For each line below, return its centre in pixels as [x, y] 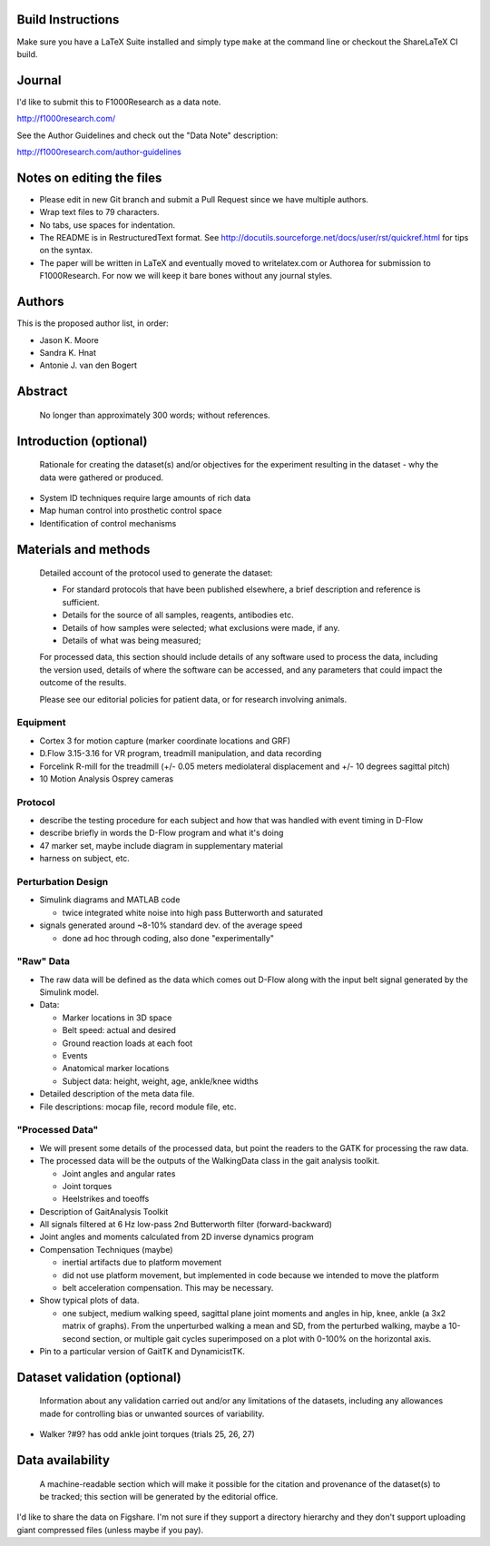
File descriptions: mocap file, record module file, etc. [138, 1107]
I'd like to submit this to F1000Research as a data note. [119, 102]
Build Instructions [68, 20]
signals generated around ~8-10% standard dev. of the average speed [171, 925]
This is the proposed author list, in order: [93, 323]
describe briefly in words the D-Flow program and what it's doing [162, 833]
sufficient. [81, 602]
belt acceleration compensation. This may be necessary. [168, 1288]
